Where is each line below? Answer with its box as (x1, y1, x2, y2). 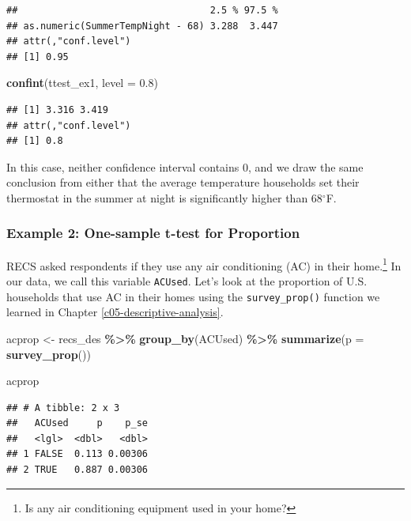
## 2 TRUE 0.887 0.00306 (6, 464, 148, 476)
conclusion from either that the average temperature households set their (6, 174, 360, 191)
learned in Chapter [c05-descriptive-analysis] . (6, 304, 224, 320)
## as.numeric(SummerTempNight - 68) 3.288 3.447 (6, 20, 278, 32)
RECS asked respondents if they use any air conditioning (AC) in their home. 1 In (6, 255, 402, 274)
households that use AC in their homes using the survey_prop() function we (6, 288, 380, 304)
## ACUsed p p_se (6, 417, 148, 429)
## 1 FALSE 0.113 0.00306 (6, 448, 148, 460)
